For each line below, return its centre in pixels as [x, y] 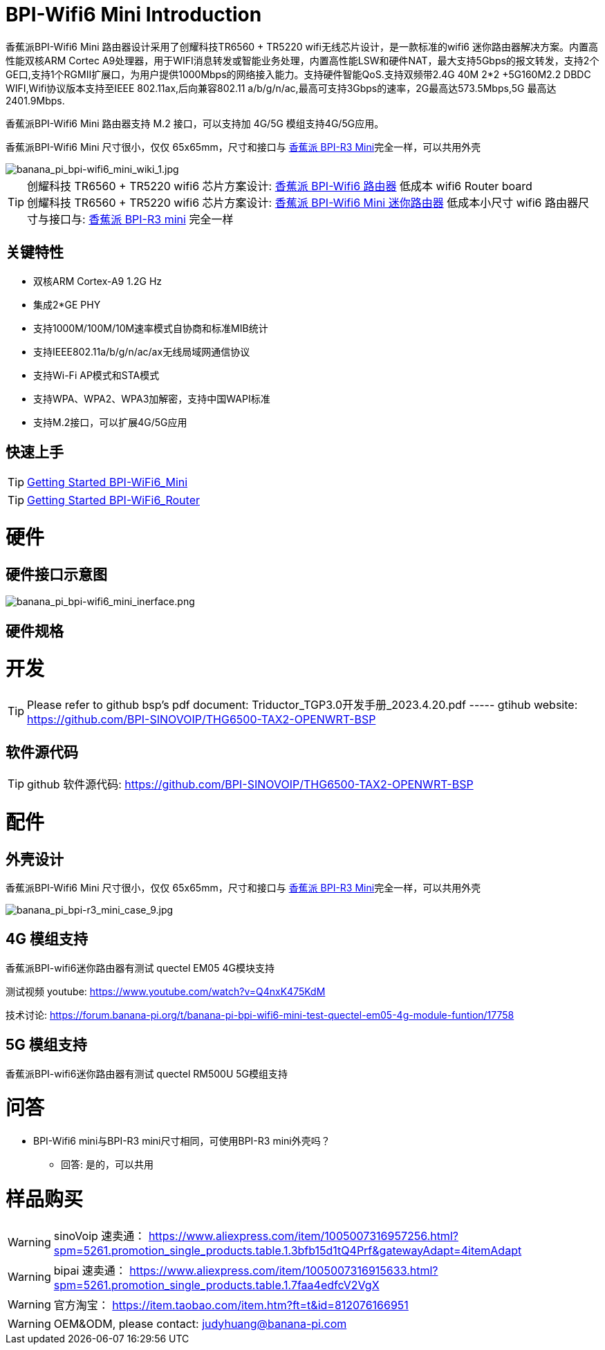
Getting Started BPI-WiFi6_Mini [108, 482]
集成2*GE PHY [67, 304]
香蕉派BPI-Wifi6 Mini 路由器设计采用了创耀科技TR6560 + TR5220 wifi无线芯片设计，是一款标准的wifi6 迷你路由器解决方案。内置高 [302, 46]
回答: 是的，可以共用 [107, 1165]
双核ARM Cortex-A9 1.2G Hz [98, 281]
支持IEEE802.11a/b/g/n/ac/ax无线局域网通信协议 [142, 351]
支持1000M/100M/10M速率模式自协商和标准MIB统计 [151, 328]
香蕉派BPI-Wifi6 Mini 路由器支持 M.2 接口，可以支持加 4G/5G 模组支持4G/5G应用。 [195, 123]
